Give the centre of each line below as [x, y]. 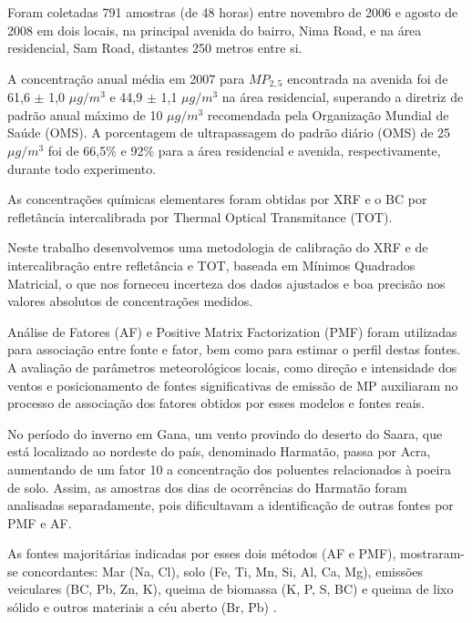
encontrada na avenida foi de [368, 78]
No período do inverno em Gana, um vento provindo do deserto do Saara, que [225, 433]
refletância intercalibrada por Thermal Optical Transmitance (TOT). [200, 216]
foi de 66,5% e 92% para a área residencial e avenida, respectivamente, [244, 151]
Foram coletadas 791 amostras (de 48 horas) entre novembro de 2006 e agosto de [233, 12]
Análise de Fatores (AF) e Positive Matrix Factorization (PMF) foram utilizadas [232, 331]
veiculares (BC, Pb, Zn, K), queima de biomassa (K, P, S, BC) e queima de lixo [231, 589]
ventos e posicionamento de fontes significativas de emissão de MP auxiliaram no [233, 385]
